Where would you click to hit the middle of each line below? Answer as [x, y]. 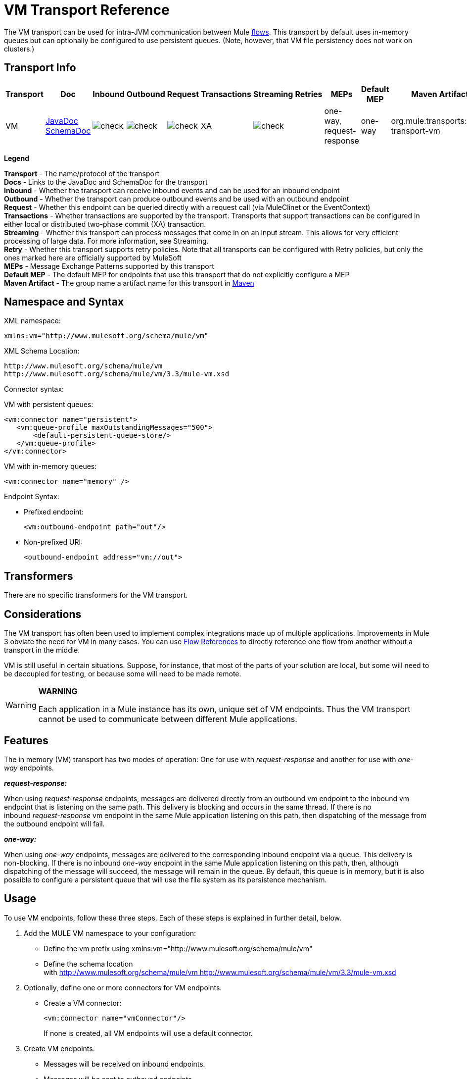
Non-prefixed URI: [53, 542]
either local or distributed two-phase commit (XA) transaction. [105, 224]
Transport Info [40, 68]
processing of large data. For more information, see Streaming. [106, 241]
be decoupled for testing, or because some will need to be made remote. [123, 674]
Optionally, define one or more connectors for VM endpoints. [123, 987]
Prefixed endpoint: [54, 512]
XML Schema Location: [42, 351]
